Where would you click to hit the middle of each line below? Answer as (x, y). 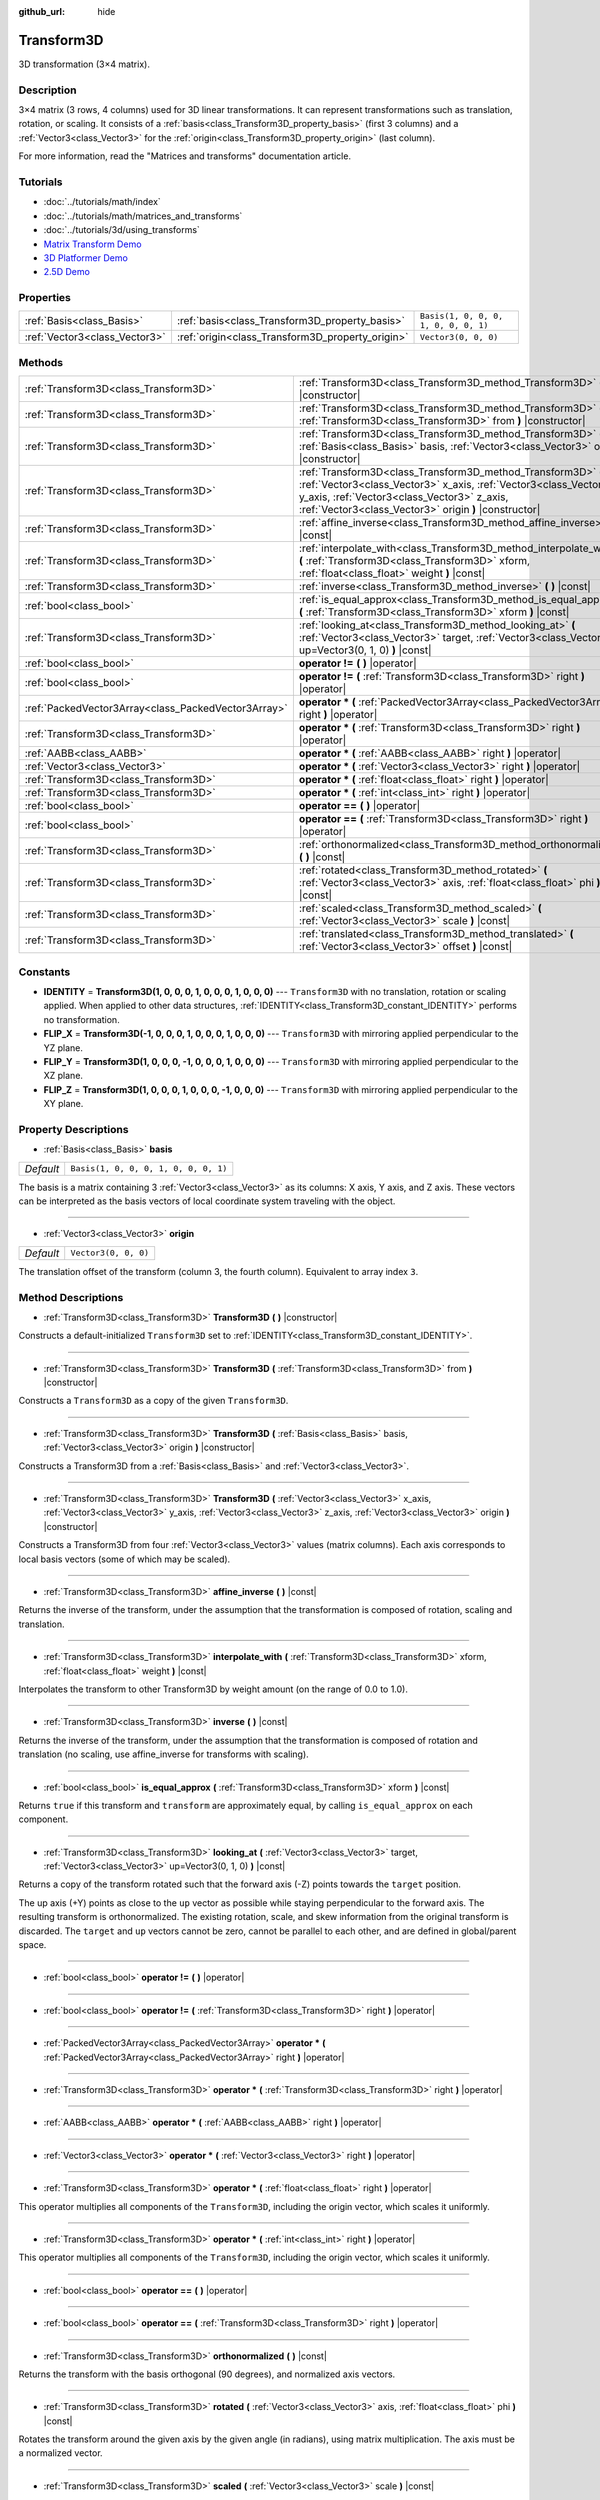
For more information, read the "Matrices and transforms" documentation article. (185, 156)
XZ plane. (63, 1076)
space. (32, 1945)
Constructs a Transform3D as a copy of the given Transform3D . (153, 1401)
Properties (45, 298)
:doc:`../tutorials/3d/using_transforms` (121, 230)
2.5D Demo (66, 272)
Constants (44, 972)
